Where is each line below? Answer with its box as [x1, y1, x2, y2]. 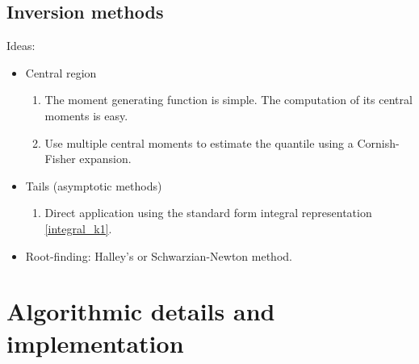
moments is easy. [44, 107, 128, 123]
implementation [6, 326, 184, 359]
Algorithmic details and [6, 295, 275, 328]
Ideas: [6, 37, 36, 54]
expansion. [79, 150, 132, 167]
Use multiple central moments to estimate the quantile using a [44, 134, 354, 151]
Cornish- [357, 134, 400, 151]
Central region [25, 64, 97, 81]
